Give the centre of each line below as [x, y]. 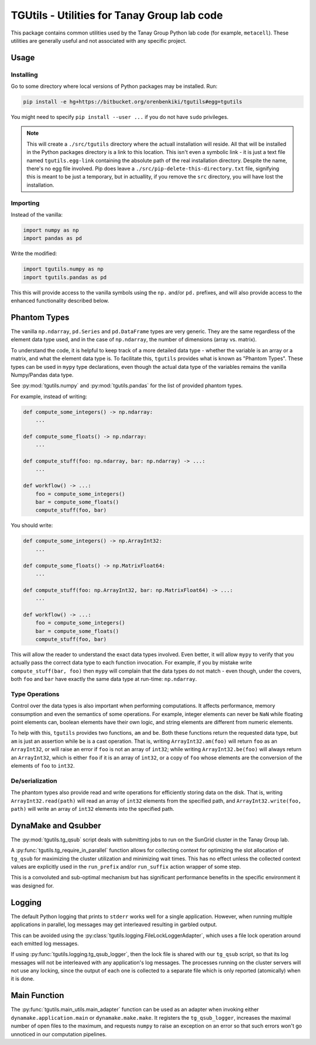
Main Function [37, 996]
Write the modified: [34, 253]
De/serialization [34, 780]
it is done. [23, 979]
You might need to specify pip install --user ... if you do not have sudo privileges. [120, 117]
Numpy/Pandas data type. [42, 375]
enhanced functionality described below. [60, 301]
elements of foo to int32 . [43, 766]
